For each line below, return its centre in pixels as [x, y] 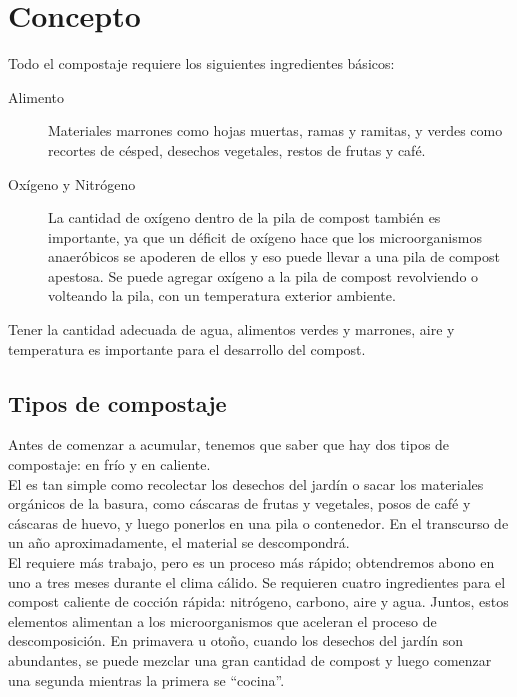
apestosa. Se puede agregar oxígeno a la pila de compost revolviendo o [263, 275]
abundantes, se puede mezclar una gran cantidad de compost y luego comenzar [250, 659]
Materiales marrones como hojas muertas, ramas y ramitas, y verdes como [275, 130]
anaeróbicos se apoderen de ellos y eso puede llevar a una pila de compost [274, 256]
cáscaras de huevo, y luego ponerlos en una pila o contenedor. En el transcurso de [258, 522]
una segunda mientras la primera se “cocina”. [146, 679]
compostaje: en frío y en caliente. [109, 464]
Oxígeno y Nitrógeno [72, 183]
